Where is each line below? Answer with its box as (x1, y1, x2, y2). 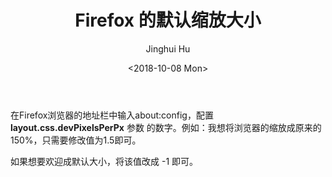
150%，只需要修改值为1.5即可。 (10, 134, 142, 146)
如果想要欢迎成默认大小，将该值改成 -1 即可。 (10, 155, 199, 167)
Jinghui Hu (145, 42, 191, 55)
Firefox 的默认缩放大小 (74, 9, 262, 32)
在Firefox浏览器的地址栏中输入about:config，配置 (10, 109, 214, 121)
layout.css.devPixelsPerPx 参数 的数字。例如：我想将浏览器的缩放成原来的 (10, 121, 322, 133)
